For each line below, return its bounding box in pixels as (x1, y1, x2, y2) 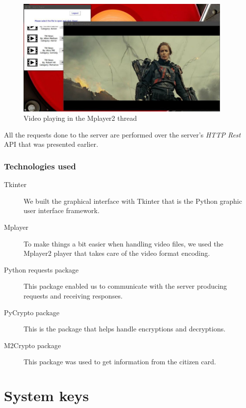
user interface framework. (24, 205, 100, 216)
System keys (4, 385, 89, 406)
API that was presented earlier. (4, 139, 98, 149)
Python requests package (4, 264, 79, 274)
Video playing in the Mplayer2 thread (24, 113, 137, 123)
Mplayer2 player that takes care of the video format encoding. (24, 248, 210, 258)
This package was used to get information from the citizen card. (24, 356, 216, 367)
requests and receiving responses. (24, 290, 123, 300)
